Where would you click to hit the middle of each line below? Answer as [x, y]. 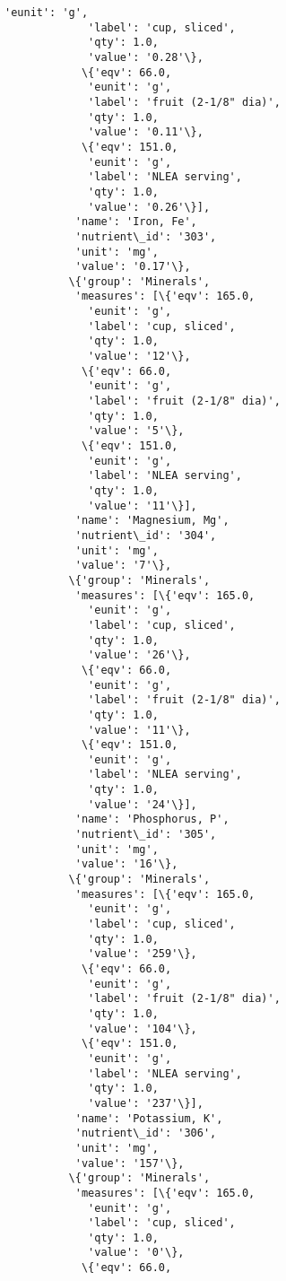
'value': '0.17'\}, [133, 267]
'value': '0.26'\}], [149, 207]
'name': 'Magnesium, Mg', [152, 521]
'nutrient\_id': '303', [146, 236]
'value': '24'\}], [143, 804]
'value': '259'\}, [143, 954]
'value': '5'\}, [136, 431]
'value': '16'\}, [126, 864]
